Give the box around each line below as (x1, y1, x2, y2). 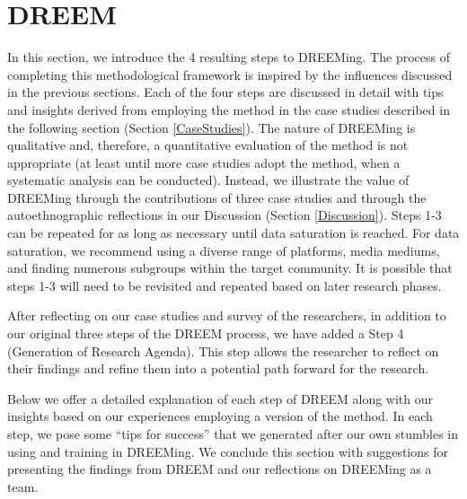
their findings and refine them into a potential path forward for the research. (7, 359, 429, 378)
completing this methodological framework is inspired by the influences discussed (7, 65, 453, 83)
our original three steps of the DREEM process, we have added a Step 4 (7, 324, 404, 343)
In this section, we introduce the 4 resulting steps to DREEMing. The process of (7, 48, 450, 66)
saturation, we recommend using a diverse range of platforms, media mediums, (7, 241, 440, 259)
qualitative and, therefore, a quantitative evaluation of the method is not (7, 136, 409, 154)
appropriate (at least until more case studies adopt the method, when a (7, 153, 401, 171)
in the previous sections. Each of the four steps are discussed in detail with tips (7, 83, 444, 101)
